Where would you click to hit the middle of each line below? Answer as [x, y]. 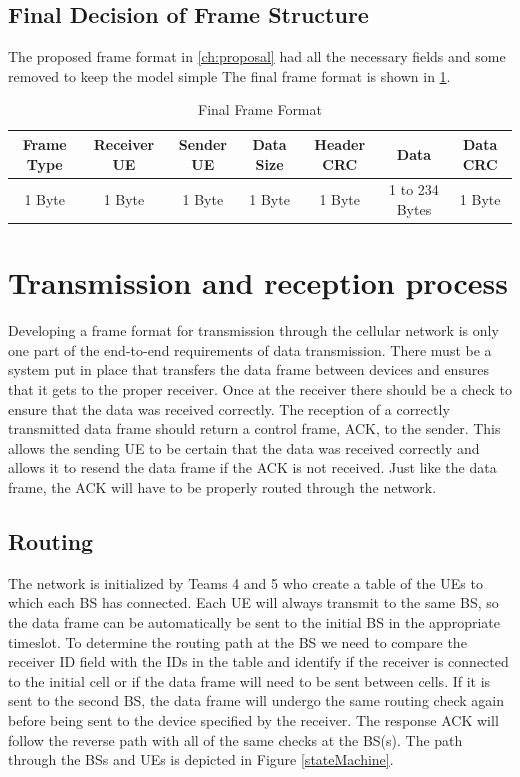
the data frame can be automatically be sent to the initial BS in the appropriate [254, 621]
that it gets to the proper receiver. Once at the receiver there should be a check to [260, 389]
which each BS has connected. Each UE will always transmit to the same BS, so [253, 602]
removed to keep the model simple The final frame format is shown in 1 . [229, 75]
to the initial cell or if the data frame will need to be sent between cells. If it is [249, 680]
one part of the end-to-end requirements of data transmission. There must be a [250, 349]
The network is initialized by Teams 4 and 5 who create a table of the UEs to [245, 582]
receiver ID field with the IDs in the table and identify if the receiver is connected [258, 661]
